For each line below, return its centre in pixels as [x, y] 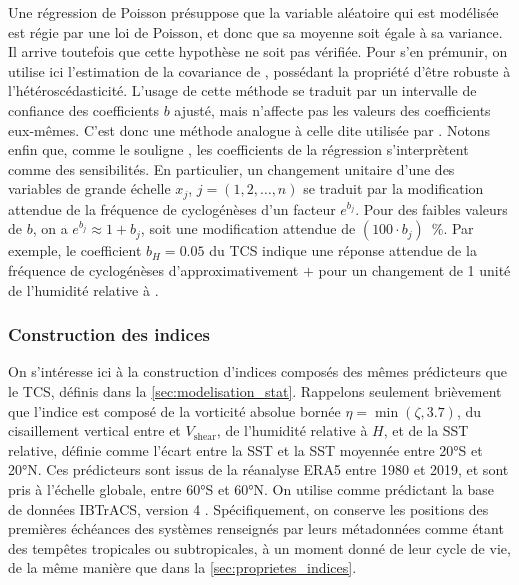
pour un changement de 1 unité [414, 269]
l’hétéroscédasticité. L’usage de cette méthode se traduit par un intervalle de [242, 90]
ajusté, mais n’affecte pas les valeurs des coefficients [332, 109]
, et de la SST [426, 430]
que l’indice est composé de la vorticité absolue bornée [174, 410]
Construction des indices [109, 334]
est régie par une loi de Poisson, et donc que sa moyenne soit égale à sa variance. [255, 31]
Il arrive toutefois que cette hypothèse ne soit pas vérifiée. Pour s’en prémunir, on [258, 51]
